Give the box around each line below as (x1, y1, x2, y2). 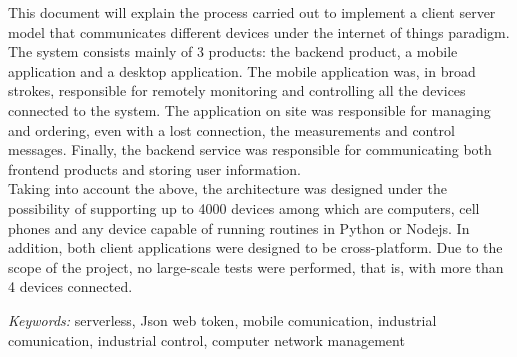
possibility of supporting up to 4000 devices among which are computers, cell (8, 197, 480, 218)
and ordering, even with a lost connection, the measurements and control (8, 119, 455, 140)
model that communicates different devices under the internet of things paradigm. (8, 21, 510, 42)
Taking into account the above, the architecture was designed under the (8, 178, 447, 199)
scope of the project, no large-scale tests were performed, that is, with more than (8, 256, 504, 277)
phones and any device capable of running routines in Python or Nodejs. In (8, 217, 470, 238)
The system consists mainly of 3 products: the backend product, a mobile (8, 41, 458, 62)
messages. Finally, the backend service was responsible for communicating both (8, 139, 492, 160)
